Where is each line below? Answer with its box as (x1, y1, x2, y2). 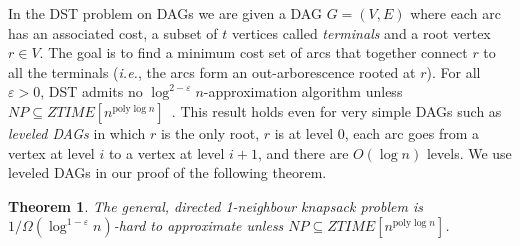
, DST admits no (40, 81, 143, 102)
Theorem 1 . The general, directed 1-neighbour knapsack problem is (8, 195, 423, 216)
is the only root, (160, 122, 260, 143)
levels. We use (426, 142, 512, 163)
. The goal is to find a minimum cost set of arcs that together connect (39, 42, 468, 63)
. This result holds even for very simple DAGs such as (171, 100, 502, 121)
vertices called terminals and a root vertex (232, 22, 491, 43)
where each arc (410, 3, 501, 23)
